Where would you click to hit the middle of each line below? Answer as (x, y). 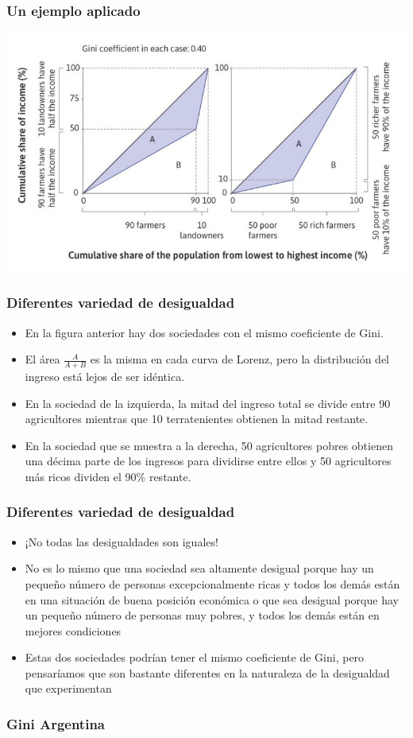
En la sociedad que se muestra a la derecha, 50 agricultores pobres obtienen (209, 445)
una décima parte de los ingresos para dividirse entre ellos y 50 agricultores (208, 461)
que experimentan (68, 688)
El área (42, 359)
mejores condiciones (73, 630)
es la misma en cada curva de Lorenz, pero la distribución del (240, 359)
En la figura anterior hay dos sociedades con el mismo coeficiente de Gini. (204, 332)
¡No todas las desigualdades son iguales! (122, 541)
